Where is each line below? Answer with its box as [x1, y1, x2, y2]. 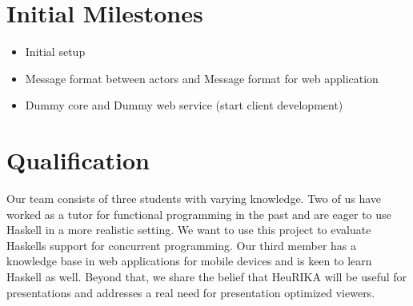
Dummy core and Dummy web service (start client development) [25, 97, 343, 113]
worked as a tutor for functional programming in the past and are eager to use [6, 205, 391, 222]
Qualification [6, 144, 150, 177]
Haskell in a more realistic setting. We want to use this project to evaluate [6, 221, 371, 238]
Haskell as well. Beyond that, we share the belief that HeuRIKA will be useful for [6, 268, 407, 284]
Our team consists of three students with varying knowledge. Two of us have [6, 190, 381, 207]
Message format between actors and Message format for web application [25, 70, 379, 86]
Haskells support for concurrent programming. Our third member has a [6, 236, 357, 253]
